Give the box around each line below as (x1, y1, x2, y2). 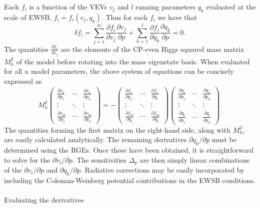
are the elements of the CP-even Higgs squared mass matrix (60, 43, 244, 54)
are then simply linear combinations (139, 154, 250, 165)
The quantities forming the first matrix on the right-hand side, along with (4, 124, 230, 135)
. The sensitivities (72, 154, 126, 165)
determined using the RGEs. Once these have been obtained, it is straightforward (4, 145, 253, 155)
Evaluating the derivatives (4, 195, 84, 205)
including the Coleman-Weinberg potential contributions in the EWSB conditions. (4, 175, 255, 186)
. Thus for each (101, 11, 148, 22)
